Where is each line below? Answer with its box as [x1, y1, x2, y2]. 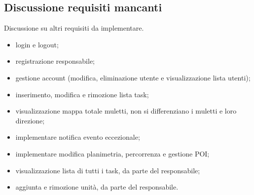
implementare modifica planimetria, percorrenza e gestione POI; [15, 148, 210, 158]
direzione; [15, 115, 45, 125]
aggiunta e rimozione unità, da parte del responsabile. [15, 182, 179, 192]
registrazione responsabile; [15, 56, 95, 66]
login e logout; [15, 39, 59, 49]
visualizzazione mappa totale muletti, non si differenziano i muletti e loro [15, 106, 237, 116]
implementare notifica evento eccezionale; [15, 132, 140, 142]
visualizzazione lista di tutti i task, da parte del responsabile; [15, 165, 200, 175]
